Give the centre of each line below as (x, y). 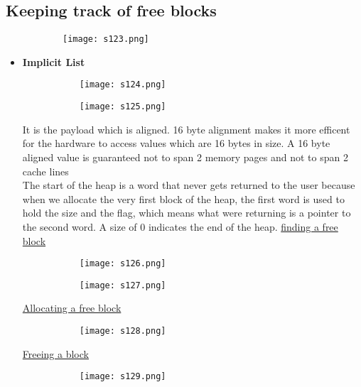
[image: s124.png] (123, 85)
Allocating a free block (72, 308)
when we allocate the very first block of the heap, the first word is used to (183, 198)
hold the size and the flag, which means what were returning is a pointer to (187, 213)
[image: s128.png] (123, 331)
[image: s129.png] (123, 377)
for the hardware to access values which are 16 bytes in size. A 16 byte (176, 143)
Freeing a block (55, 353)
